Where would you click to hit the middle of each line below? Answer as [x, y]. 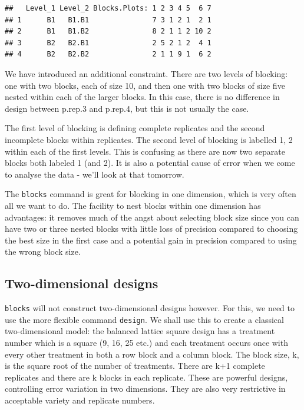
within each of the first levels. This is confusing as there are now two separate [145, 151]
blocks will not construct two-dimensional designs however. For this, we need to [150, 308]
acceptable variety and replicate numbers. [80, 400]
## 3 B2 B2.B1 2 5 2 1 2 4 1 [108, 43]
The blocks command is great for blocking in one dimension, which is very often [151, 194]
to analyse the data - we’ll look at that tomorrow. [95, 174]
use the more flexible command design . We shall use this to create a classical [144, 319]
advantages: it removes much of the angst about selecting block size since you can [152, 217]
